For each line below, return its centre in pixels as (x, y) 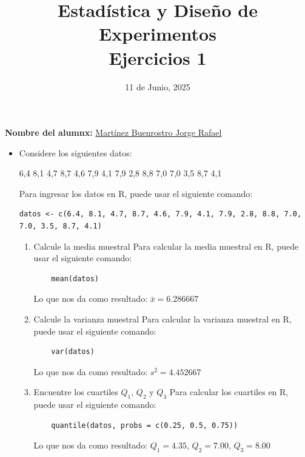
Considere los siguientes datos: (75, 152)
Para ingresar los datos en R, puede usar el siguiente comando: (136, 193)
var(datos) (73, 352)
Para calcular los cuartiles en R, (229, 392)
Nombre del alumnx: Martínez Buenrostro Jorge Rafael (113, 132)
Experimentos (158, 34)
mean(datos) (75, 279)
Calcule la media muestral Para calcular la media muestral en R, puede (166, 246)
